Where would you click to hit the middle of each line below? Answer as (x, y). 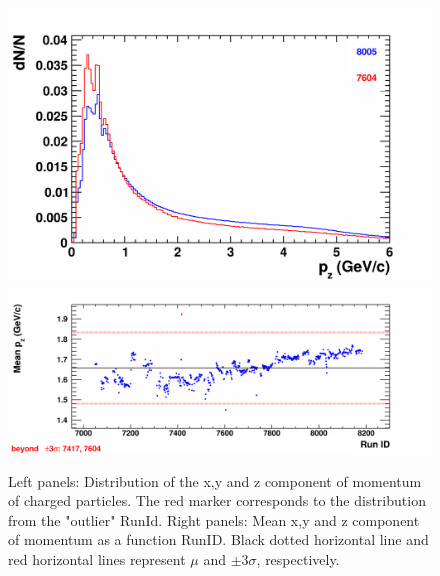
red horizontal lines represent (97, 558)
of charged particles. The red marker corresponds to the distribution (217, 500)
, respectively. (298, 558)
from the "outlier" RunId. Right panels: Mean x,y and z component (214, 519)
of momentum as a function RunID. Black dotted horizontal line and (218, 539)
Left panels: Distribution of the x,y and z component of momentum (215, 480)
